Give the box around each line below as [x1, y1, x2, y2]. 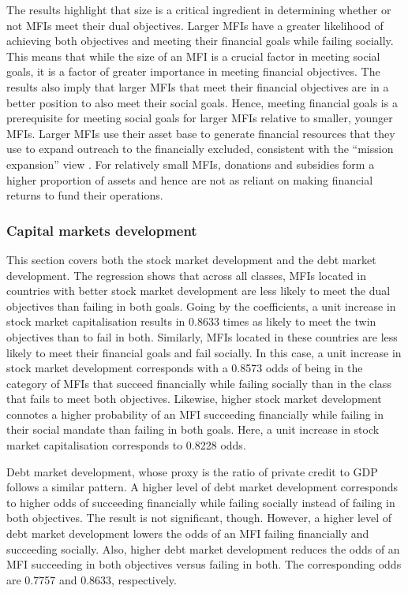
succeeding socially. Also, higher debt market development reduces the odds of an [6, 540, 400, 557]
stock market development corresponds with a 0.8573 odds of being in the [6, 360, 363, 376]
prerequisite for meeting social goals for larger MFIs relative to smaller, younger [6, 110, 393, 126]
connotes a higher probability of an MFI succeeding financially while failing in [6, 405, 384, 422]
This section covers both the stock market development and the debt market [6, 251, 376, 267]
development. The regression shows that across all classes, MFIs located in [6, 267, 367, 283]
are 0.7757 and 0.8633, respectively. [6, 571, 177, 587]
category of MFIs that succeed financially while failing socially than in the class [6, 375, 391, 391]
